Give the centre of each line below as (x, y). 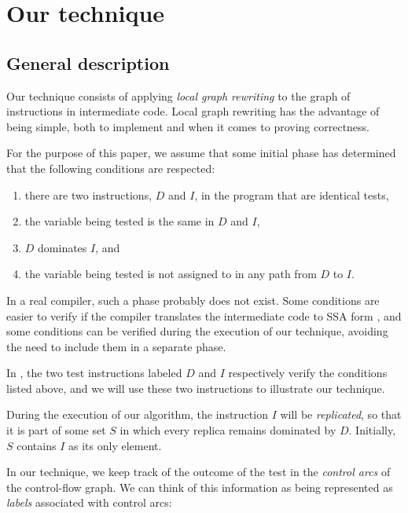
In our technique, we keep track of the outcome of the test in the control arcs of (198, 472)
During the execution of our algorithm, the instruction (137, 414)
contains (37, 445)
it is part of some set (56, 430)
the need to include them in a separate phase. (116, 346)
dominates (62, 247)
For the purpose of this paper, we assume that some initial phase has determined (201, 153)
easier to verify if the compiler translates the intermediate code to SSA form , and (204, 315)
